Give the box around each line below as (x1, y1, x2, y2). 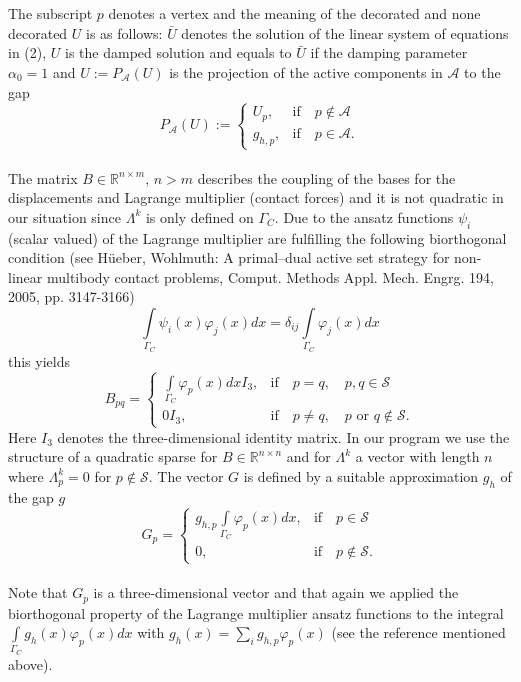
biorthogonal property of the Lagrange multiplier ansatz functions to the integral (8, 602, 504, 623)
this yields (8, 350, 70, 371)
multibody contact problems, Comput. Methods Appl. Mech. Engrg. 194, (46, 266, 494, 287)
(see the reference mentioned (331, 622, 506, 643)
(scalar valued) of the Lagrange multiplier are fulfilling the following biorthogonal (8, 227, 507, 248)
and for (286, 446, 331, 467)
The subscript (8, 3, 93, 23)
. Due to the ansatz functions (274, 206, 454, 227)
